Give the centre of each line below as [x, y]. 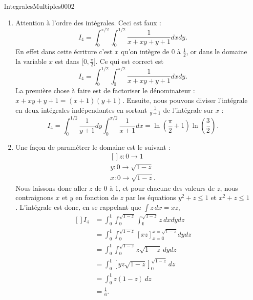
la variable [31, 61]
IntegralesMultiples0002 [39, 6]
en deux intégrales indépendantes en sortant [81, 110]
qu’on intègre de [145, 51]
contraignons [34, 197]
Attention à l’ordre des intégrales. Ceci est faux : [88, 22]
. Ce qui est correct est [129, 61]
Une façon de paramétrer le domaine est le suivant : [93, 147]
